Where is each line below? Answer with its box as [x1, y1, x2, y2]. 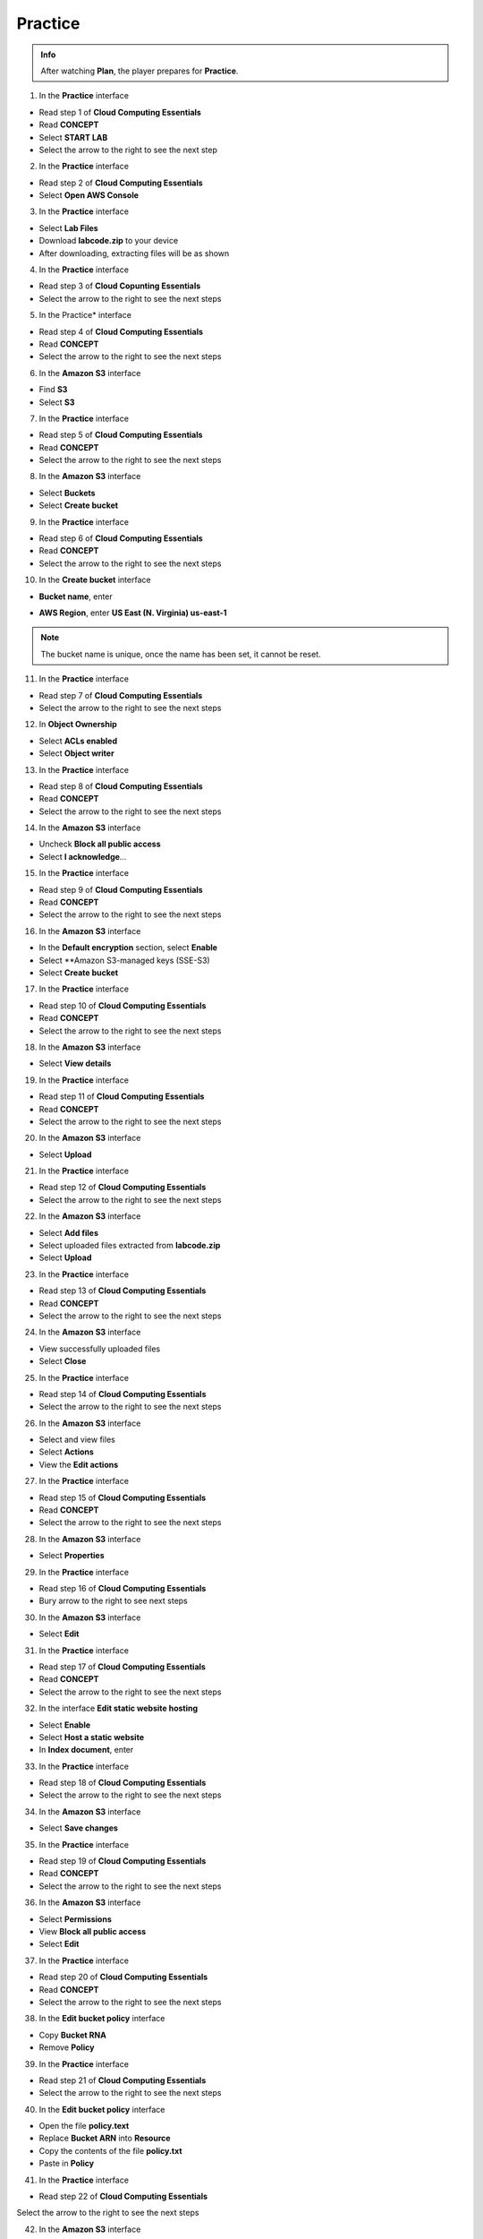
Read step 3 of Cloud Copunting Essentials [38, 280, 201, 291]
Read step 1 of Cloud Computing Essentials [38, 107, 201, 117]
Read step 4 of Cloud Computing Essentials [38, 326, 204, 337]
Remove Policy [38, 2042, 95, 2053]
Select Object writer [38, 748, 115, 759]
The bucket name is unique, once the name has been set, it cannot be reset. [40, 648, 321, 659]
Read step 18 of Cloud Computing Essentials [38, 1778, 207, 1789]
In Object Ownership [38, 719, 118, 730]
